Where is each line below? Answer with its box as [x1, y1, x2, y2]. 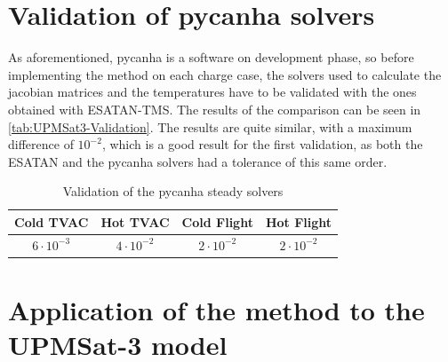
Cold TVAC [14, 212, 89, 231]
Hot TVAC [100, 212, 170, 231]
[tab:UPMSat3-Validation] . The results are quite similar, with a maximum [8, 117, 412, 136]
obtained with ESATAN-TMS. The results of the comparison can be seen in [8, 99, 421, 118]
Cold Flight [181, 212, 253, 231]
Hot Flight [265, 212, 332, 231]
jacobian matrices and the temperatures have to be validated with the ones [8, 83, 417, 101]
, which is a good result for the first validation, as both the [101, 135, 423, 153]
